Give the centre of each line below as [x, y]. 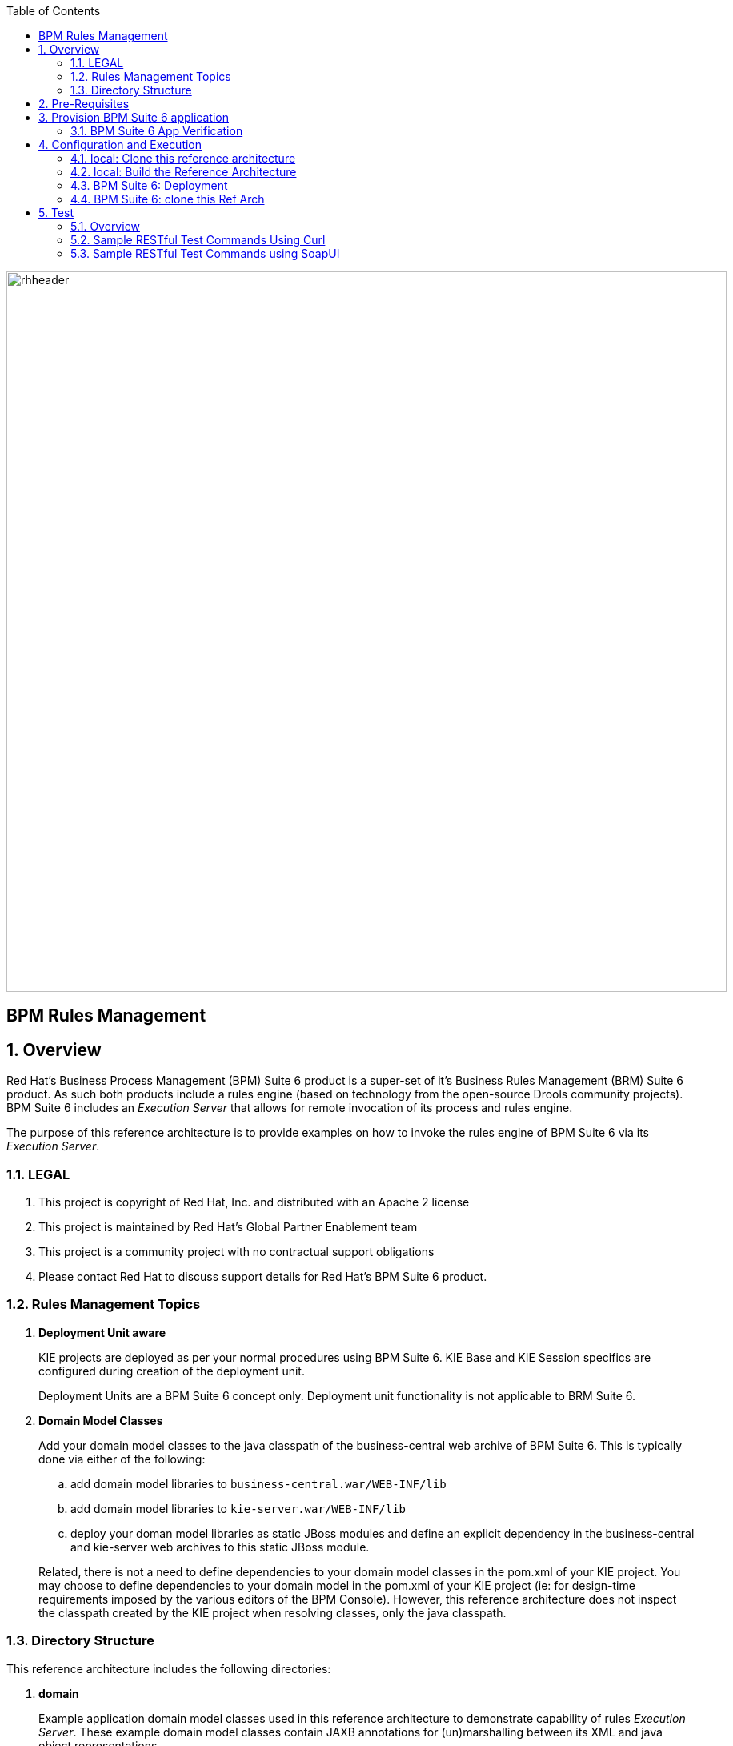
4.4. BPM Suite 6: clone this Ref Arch [168, 199]
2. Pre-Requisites [84, 104]
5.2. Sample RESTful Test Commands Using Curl [198, 240]
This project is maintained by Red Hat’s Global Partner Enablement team [228, 1227]
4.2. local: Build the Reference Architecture [184, 172]
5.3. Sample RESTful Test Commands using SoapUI [205, 253]
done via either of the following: [122, 1459]
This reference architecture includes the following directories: [169, 1668]
